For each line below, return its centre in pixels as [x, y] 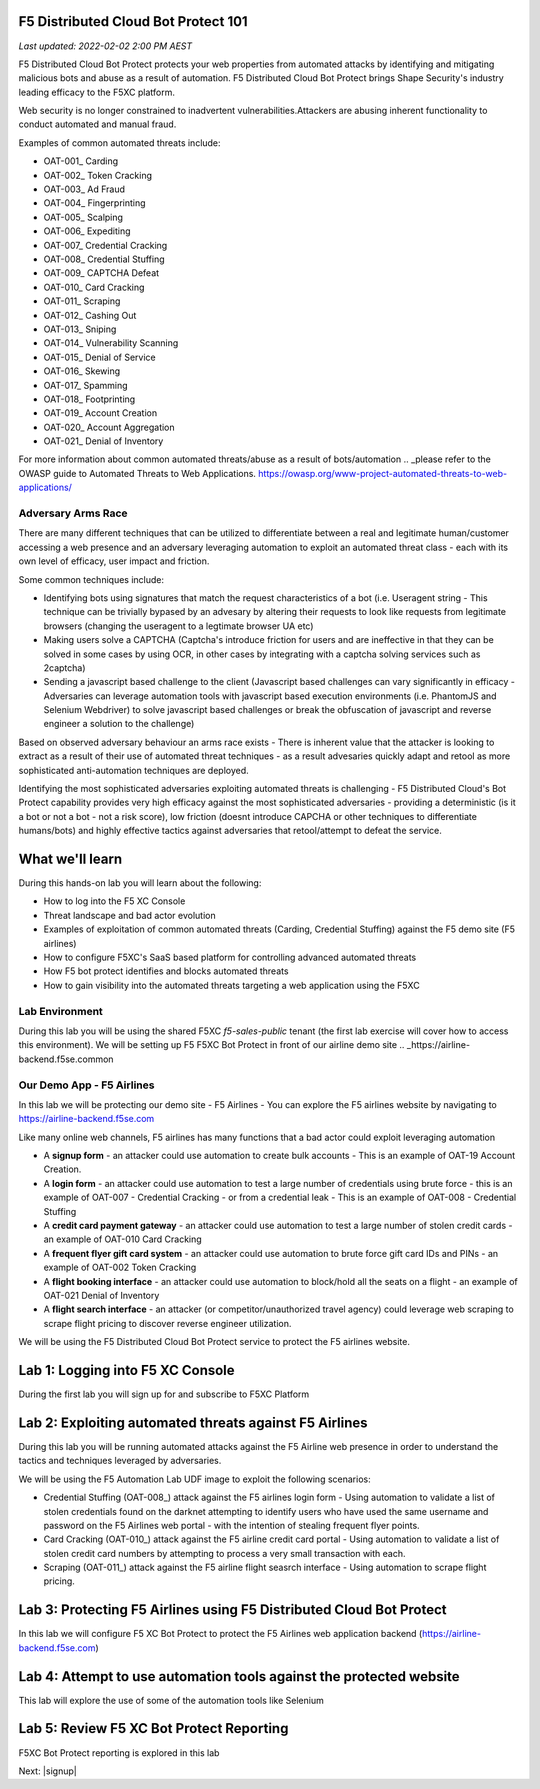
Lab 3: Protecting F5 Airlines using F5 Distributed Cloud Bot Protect [232, 1610]
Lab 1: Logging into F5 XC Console [126, 1370]
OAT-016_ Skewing [82, 371]
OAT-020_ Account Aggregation [109, 427]
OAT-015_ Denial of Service [99, 357]
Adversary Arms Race [73, 513]
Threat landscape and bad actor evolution [129, 915]
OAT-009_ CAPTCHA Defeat [101, 273]
